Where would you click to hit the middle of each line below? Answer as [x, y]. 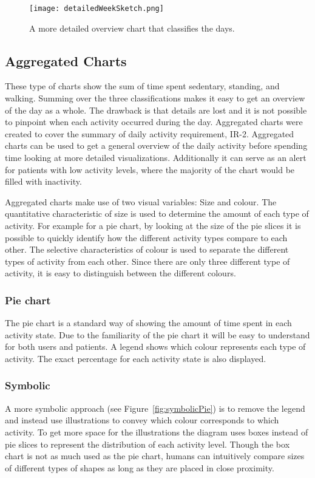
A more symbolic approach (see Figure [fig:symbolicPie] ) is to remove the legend [155, 408]
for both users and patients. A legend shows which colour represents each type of [155, 347]
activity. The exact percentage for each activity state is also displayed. [136, 358]
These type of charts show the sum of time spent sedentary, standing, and [142, 86]
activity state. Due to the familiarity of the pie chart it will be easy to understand [157, 334]
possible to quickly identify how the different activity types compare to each [146, 237]
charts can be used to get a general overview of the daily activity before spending [156, 145]
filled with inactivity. [43, 181]
